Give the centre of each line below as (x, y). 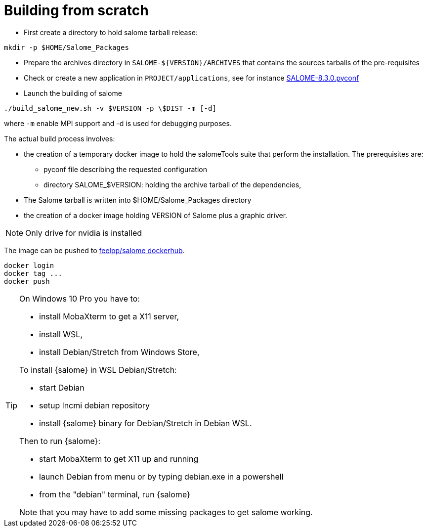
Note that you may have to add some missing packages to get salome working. (166, 512)
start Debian (62, 387)
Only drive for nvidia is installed (84, 233)
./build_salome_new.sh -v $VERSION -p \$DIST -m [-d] (110, 108)
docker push (27, 281)
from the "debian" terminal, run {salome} (115, 494)
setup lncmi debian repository (95, 405)
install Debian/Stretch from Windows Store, (119, 352)
